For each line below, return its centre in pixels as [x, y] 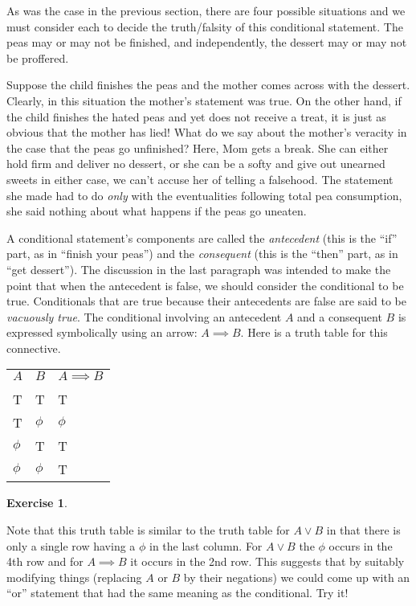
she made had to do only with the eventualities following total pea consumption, [204, 195]
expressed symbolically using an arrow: [102, 332]
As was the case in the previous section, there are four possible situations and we [206, 10]
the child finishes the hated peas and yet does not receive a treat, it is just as [196, 116]
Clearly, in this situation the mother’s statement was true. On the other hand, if [204, 100]
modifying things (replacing [74, 577]
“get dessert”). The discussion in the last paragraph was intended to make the [199, 269]
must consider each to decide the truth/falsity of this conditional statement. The [205, 26]
